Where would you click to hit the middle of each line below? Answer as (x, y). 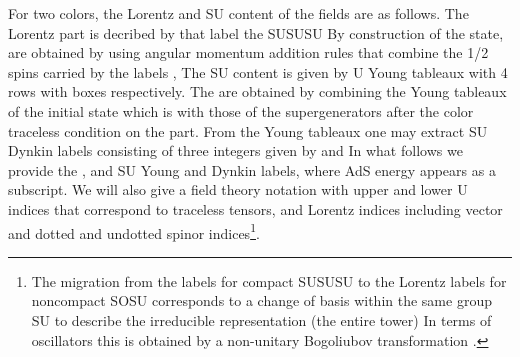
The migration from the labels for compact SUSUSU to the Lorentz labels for (269, 280)
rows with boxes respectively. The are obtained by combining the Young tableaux (257, 91)
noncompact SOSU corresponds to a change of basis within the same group (261, 300)
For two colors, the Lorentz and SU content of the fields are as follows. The (238, 13)
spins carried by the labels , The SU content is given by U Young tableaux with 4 (258, 71)
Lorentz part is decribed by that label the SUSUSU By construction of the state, (256, 32)
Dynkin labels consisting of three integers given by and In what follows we (235, 150)
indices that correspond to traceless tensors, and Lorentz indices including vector (255, 208)
